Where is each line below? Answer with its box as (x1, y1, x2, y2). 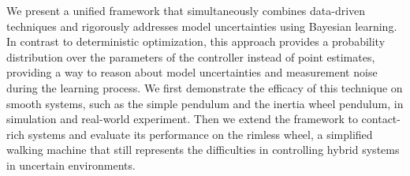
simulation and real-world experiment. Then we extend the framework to (6, 110, 358, 127)
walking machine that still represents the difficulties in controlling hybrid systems (6, 141, 400, 158)
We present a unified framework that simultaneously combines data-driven (6, 2, 366, 18)
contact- (361, 110, 401, 127)
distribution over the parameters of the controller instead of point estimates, (6, 48, 375, 65)
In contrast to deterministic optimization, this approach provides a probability (6, 33, 386, 50)
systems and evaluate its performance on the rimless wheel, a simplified (28, 125, 373, 142)
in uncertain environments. (6, 156, 136, 173)
